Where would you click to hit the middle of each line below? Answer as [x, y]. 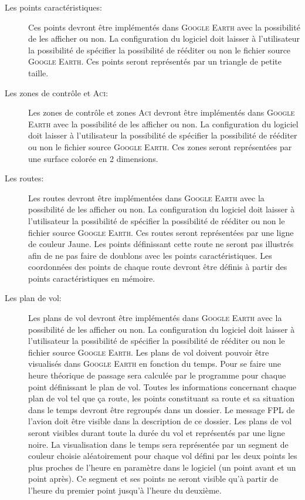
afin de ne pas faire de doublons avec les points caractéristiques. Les [150, 255]
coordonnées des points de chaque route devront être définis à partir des [158, 267]
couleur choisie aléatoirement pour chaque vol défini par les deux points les [163, 456]
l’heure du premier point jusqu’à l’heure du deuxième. [125, 490]
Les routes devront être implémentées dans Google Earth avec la [146, 197]
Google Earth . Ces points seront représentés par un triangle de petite [155, 61]
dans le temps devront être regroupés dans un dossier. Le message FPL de [162, 409]
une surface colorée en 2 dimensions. [93, 158]
